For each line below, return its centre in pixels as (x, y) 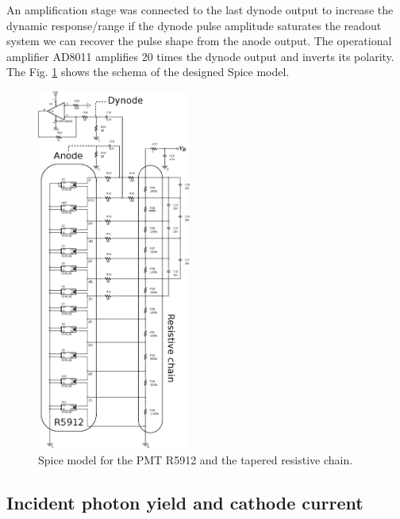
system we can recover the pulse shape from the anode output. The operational (199, 41)
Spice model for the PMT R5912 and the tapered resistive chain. (196, 459)
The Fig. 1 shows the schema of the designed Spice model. (148, 72)
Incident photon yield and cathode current (185, 502)
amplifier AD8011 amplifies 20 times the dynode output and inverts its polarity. (200, 56)
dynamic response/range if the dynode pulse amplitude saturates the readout (194, 25)
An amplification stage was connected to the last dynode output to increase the (200, 10)
